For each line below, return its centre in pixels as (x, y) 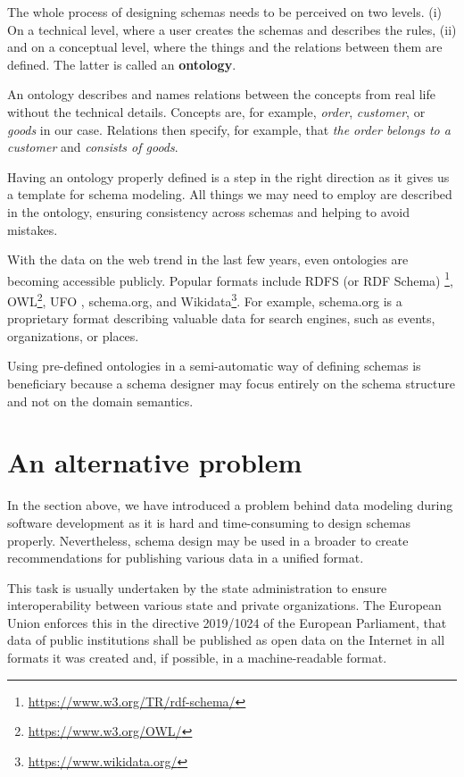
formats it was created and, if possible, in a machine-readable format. (197, 658)
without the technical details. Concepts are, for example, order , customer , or (216, 111)
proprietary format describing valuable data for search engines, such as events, (221, 318)
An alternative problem (155, 462)
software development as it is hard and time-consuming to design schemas (209, 522)
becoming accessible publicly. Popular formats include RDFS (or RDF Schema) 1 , (230, 279)
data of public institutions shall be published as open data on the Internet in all (226, 640)
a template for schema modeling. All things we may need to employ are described (230, 194)
